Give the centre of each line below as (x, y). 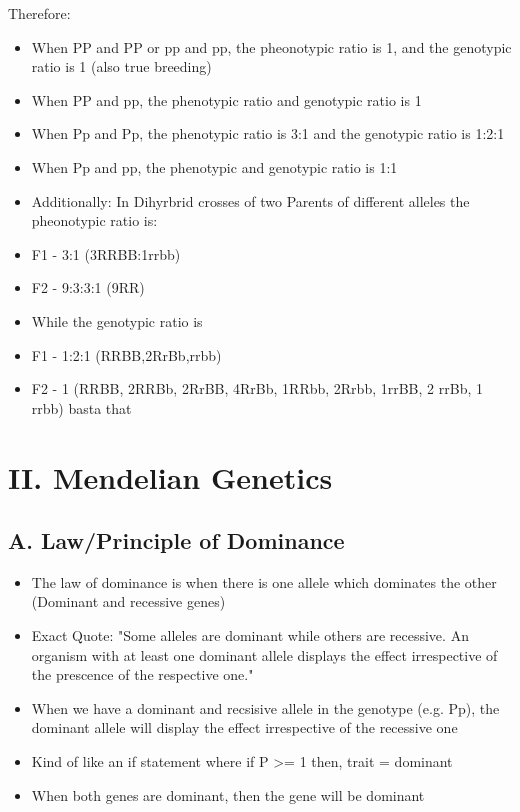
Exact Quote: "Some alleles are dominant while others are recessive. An (250, 635)
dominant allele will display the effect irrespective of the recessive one (244, 727)
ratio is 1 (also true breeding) (121, 66)
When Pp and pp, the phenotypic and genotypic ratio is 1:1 (214, 166)
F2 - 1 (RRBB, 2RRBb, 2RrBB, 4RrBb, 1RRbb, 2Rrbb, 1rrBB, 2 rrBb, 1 (257, 388)
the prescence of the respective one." (142, 674)
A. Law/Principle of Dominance (176, 540)
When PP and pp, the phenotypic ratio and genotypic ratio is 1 (226, 99)
